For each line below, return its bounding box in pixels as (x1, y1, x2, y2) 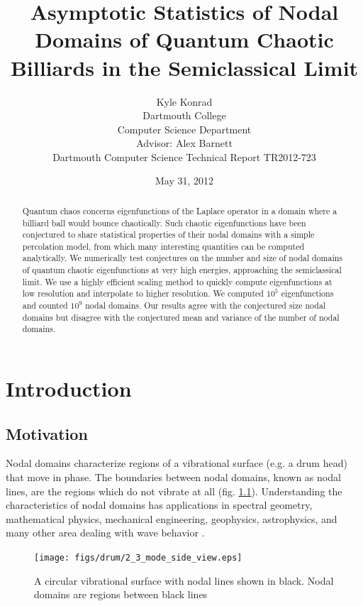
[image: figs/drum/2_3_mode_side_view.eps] (34, 553, 242, 563)
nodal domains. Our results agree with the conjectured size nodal (85, 299, 326, 312)
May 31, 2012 (155, 173, 214, 188)
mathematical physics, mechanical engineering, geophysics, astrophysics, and (6, 511, 337, 526)
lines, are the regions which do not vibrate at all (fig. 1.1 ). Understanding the (6, 483, 342, 498)
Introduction (6, 374, 132, 403)
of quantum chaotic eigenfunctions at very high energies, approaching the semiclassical (22, 264, 342, 276)
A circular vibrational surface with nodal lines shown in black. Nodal (34, 573, 334, 588)
